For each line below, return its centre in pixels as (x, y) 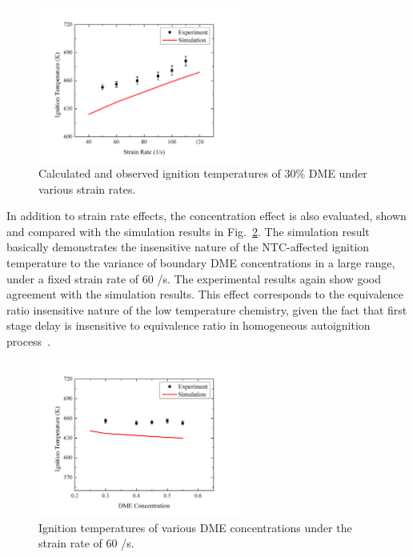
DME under (338, 173)
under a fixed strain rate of (73, 278)
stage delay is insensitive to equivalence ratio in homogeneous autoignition (188, 325)
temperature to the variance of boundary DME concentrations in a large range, (201, 263)
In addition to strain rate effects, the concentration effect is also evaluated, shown (206, 216)
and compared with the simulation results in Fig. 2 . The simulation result (188, 231)
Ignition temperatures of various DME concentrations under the (195, 527)
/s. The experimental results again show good (269, 278)
